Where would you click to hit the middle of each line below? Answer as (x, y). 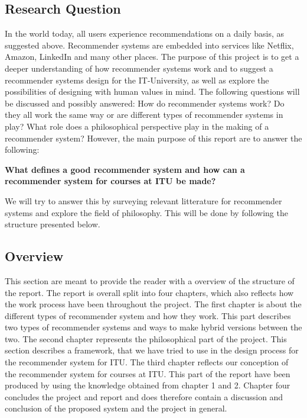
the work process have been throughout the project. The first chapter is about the (153, 304)
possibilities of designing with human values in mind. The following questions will (152, 91)
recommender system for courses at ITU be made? (110, 181)
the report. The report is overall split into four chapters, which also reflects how (149, 292)
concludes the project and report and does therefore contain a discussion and (144, 396)
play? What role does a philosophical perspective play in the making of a (137, 126)
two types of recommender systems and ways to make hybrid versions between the (153, 327)
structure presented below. (53, 224)
